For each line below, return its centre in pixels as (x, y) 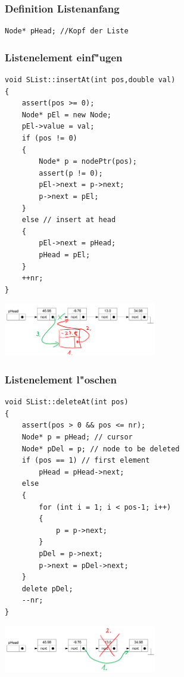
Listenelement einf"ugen (64, 57)
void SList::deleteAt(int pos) (67, 402)
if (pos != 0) (49, 138)
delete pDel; (47, 589)
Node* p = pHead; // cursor (77, 437)
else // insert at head (69, 220)
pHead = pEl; (65, 255)
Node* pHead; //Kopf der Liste (67, 31)
